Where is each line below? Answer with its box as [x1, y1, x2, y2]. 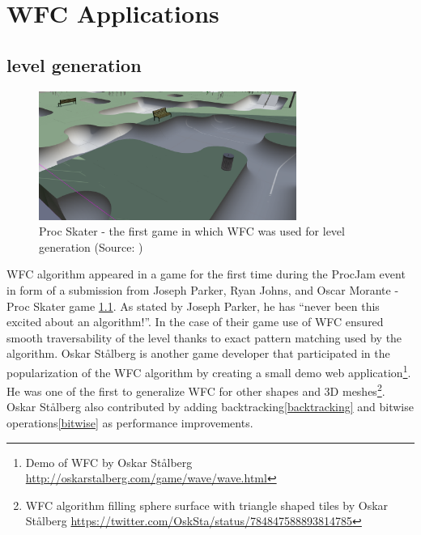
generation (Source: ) [39, 238, 143, 255]
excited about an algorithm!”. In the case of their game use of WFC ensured [6, 313, 384, 330]
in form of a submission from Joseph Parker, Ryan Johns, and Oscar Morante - [6, 281, 399, 298]
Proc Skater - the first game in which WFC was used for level [39, 223, 345, 240]
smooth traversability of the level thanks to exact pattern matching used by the [6, 329, 402, 346]
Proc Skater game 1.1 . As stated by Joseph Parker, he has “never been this [6, 297, 380, 314]
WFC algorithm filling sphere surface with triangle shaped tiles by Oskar [25, 496, 389, 513]
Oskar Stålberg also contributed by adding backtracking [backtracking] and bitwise [6, 398, 414, 415]
